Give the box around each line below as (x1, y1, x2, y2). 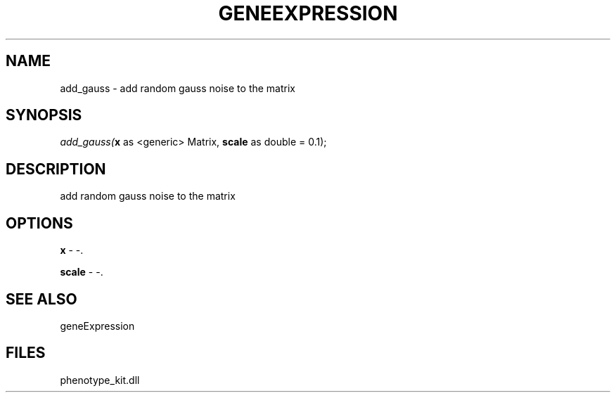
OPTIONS (6, 214, 73, 232)
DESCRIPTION (6, 160, 106, 178)
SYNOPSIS (6, 106, 82, 124)
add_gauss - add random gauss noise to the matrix (60, 82, 295, 94)
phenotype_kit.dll (60, 373, 140, 386)
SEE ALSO (6, 290, 77, 308)
